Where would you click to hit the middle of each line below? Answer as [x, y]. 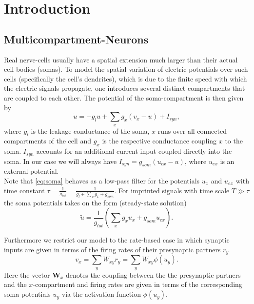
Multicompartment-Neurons [76, 39]
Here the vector [27, 274]
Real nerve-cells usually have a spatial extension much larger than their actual [121, 59]
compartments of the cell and [48, 141]
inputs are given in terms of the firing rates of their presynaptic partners [112, 250]
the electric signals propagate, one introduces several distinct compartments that [125, 88]
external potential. [31, 171]
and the [15, 284]
